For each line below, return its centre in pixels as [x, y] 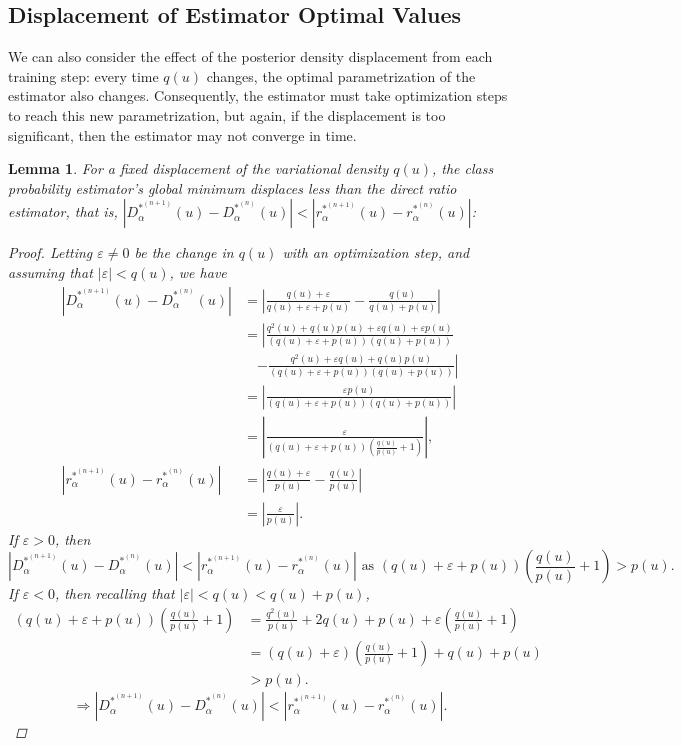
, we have [198, 271]
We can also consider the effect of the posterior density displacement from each [250, 56]
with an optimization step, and [376, 252]
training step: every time [83, 75]
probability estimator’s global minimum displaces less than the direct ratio [232, 187]
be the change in [184, 252]
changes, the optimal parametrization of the [341, 75]
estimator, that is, [63, 211]
